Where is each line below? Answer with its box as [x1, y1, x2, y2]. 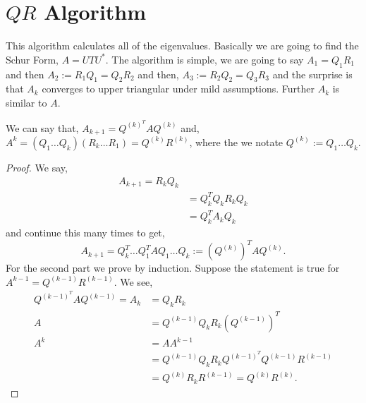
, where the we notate [189, 134, 283, 149]
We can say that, [6, 120, 79, 135]
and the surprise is [272, 66, 353, 81]
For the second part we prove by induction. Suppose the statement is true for [6, 260, 340, 275]
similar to [6, 95, 47, 109]
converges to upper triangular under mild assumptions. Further [42, 81, 315, 96]
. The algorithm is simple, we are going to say [105, 52, 304, 66]
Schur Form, [6, 52, 59, 66]
